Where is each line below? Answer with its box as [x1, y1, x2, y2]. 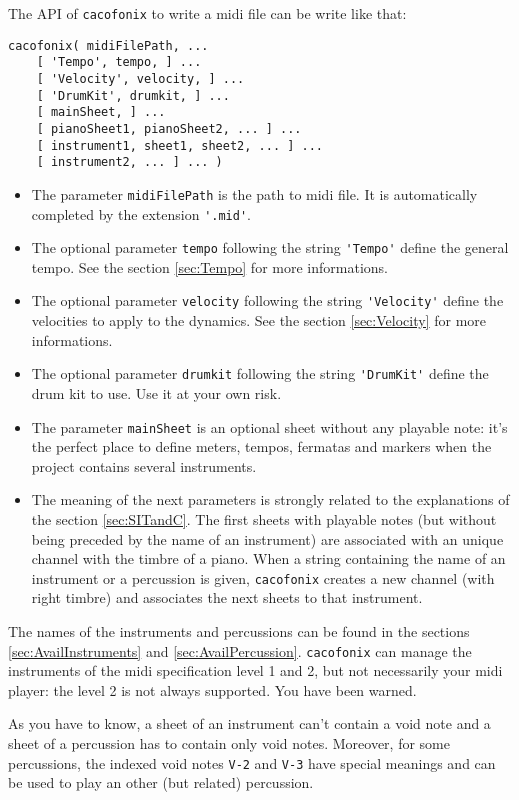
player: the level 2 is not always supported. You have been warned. [8, 679, 417, 700]
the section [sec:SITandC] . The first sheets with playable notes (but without [31, 509, 497, 529]
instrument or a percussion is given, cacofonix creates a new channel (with [31, 567, 495, 588]
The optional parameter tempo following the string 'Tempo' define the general [31, 237, 509, 258]
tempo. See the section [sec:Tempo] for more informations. [31, 256, 388, 277]
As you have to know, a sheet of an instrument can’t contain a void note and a [8, 713, 491, 734]
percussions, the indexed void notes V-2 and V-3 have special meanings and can [8, 752, 496, 773]
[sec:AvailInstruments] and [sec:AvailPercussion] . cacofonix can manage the [8, 640, 472, 661]
